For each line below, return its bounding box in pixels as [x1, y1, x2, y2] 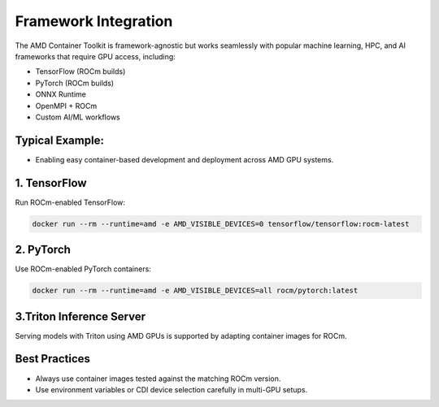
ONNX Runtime [35, 89, 87, 99]
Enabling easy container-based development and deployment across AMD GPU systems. [35, 154, 334, 164]
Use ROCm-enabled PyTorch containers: [15, 264, 152, 274]
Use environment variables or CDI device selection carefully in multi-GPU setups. [35, 384, 308, 394]
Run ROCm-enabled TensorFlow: [15, 197, 126, 207]
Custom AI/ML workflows [35, 112, 121, 122]
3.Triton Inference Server [15, 310, 146, 323]
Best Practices [15, 352, 91, 366]
